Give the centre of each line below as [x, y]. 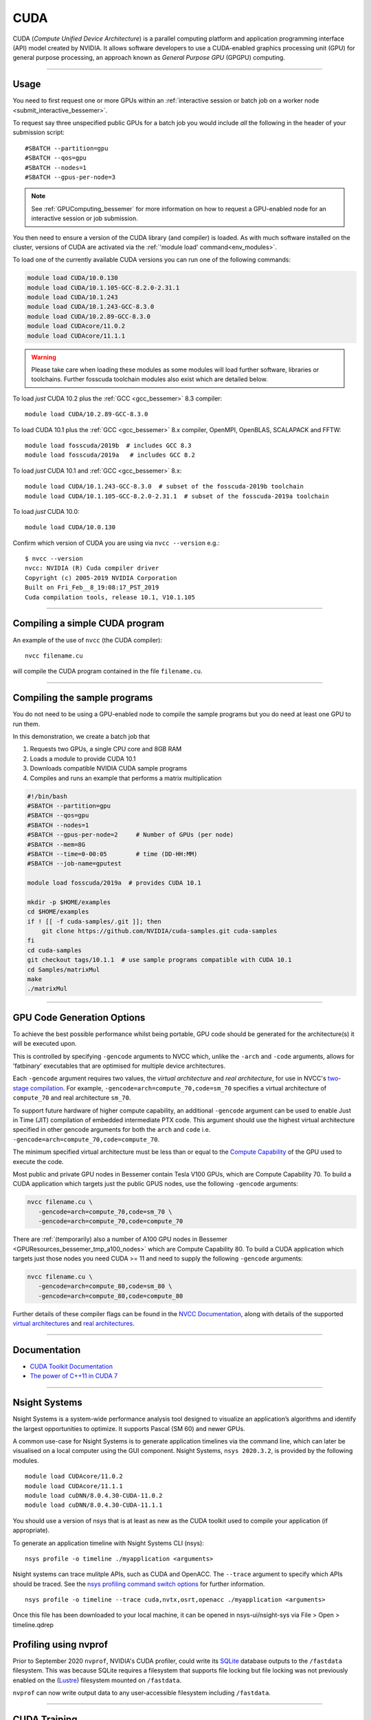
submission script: [39, 132]
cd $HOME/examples [58, 912]
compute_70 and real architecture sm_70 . [72, 1098]
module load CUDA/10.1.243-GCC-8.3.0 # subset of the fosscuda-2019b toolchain [165, 486]
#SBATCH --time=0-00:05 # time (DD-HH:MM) [112, 854]
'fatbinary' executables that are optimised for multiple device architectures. [119, 1066]
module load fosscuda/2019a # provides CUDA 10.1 [114, 883]
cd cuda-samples [55, 950]
